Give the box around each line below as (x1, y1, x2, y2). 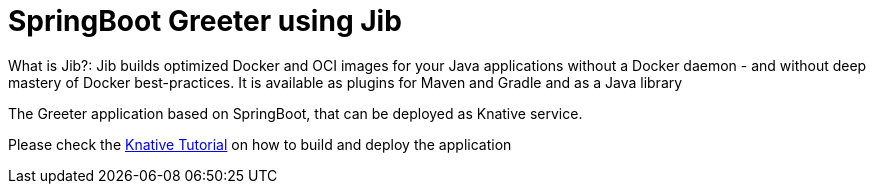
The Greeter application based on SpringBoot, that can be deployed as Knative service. (8, 104, 583, 122)
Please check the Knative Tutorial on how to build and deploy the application (8, 135, 512, 153)
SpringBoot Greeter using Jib (8, 4, 402, 38)
